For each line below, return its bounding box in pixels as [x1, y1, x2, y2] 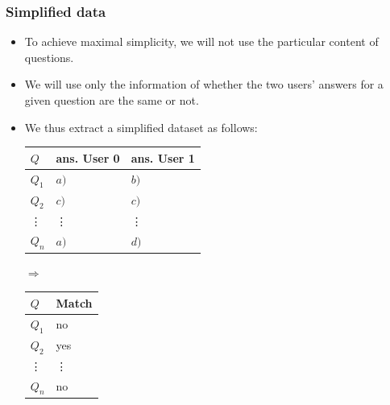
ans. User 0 [56, 149, 120, 166]
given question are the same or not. [24, 92, 199, 108]
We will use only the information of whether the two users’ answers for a [24, 76, 384, 93]
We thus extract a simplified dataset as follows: [24, 118, 258, 135]
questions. [24, 48, 74, 65]
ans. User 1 [131, 149, 195, 166]
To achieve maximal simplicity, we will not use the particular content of [24, 33, 379, 50]
